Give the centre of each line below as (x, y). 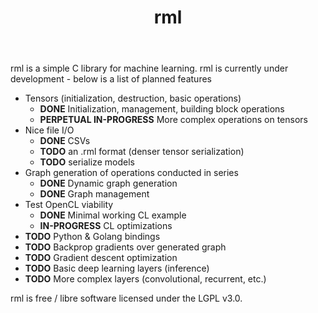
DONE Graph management (94, 194)
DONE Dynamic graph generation (108, 183)
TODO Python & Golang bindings (92, 237)
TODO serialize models (87, 162)
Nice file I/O (49, 130)
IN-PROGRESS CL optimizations (106, 226)
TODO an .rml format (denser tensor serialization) (142, 152)
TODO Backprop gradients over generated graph (125, 247)
